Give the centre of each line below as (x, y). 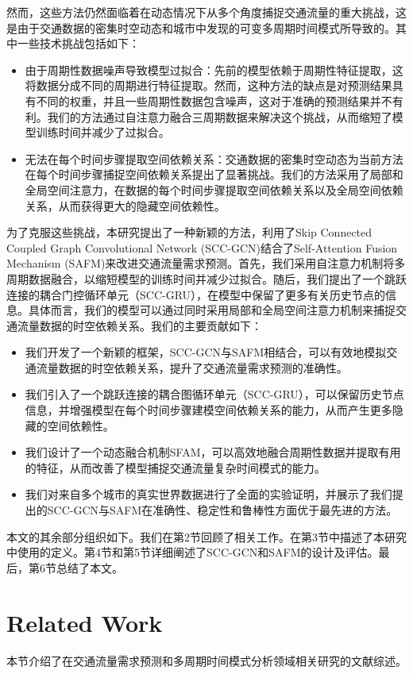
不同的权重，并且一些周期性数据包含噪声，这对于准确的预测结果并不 (214, 100)
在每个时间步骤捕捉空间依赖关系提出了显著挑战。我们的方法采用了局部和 (214, 174)
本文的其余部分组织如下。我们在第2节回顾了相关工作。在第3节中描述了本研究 (206, 536)
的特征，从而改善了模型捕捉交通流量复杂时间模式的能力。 (175, 467)
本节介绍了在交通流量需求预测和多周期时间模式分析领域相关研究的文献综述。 (206, 660)
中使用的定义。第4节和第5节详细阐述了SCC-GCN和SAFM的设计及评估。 (193, 552)
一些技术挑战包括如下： (78, 43)
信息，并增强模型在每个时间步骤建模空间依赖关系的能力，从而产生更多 (208, 410)
